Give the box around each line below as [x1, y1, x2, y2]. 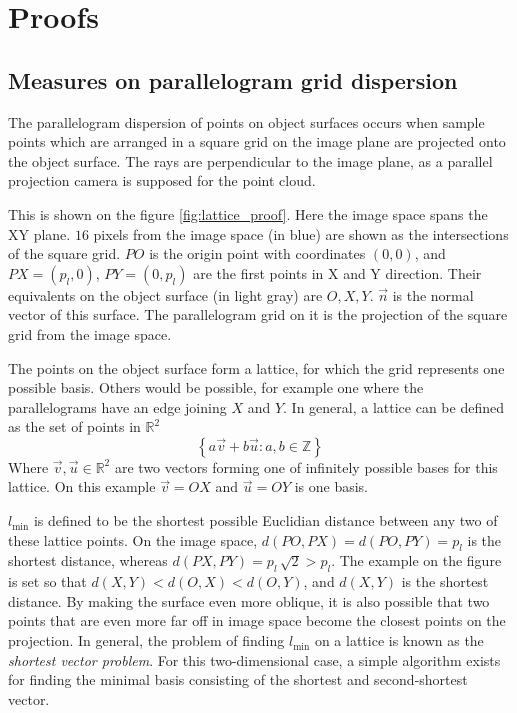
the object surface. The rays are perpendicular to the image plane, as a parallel [8, 150, 493, 171]
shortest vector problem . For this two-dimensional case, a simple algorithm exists [8, 649, 501, 670]
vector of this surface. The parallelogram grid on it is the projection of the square [8, 304, 508, 325]
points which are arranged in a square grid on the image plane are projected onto [8, 131, 506, 152]
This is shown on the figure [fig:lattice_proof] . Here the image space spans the [8, 203, 488, 224]
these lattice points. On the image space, [8, 529, 258, 550]
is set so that [8, 571, 87, 592]
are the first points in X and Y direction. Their [193, 262, 482, 283]
